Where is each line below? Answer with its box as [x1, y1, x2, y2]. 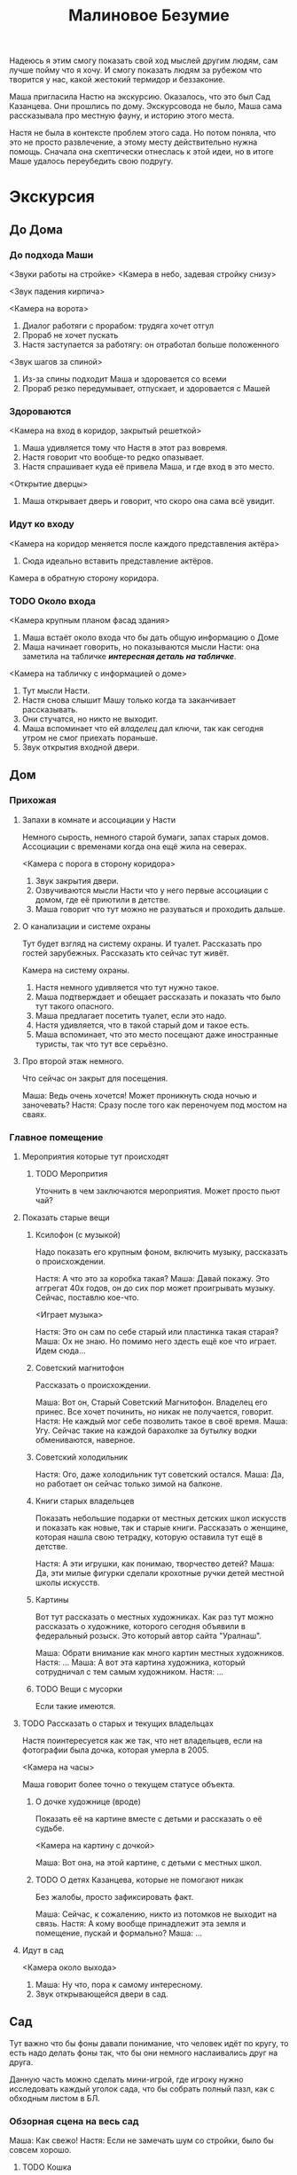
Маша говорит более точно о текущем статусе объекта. [21, 1778, 236, 1789]
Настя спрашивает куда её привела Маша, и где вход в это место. [21, 461, 275, 472]
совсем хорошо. [9, 2145, 72, 2155]
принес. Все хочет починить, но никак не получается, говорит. [35, 1406, 274, 1416]
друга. [9, 2056, 34, 2068]
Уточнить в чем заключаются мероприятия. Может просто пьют [35, 1186, 281, 1196]
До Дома [9, 222, 64, 237]
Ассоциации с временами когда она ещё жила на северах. [21, 840, 246, 852]
